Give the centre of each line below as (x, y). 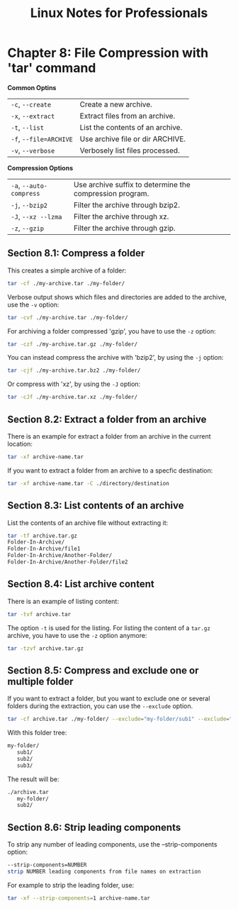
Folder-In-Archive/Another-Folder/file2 (68, 562)
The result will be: (33, 779)
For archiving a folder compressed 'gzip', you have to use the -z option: (112, 331)
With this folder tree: (37, 733)
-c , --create (31, 104)
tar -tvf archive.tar (39, 614)
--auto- (35, 186)
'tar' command (52, 68)
